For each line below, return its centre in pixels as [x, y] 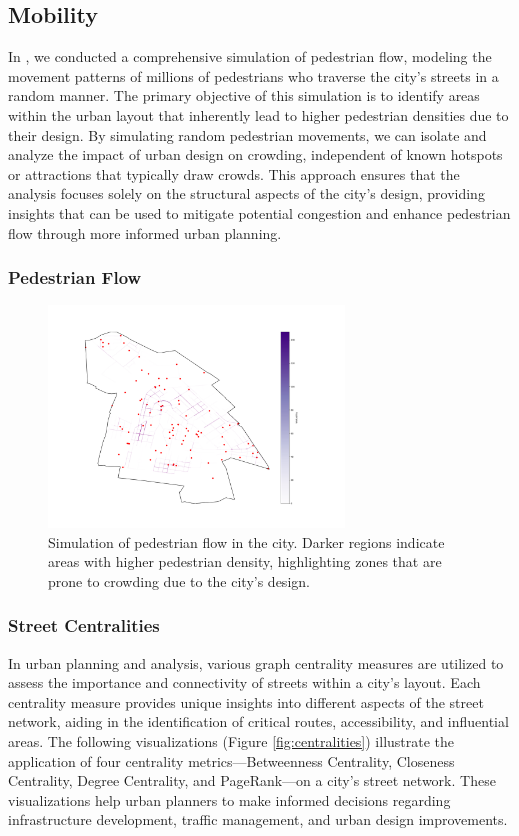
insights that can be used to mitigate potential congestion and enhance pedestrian [259, 212]
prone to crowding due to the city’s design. [179, 580]
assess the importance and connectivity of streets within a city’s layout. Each [244, 682]
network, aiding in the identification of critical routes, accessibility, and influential [258, 721]
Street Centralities [84, 625]
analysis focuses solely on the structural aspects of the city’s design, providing [246, 193]
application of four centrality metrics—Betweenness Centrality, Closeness [231, 760]
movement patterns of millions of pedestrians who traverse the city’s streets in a [253, 75]
